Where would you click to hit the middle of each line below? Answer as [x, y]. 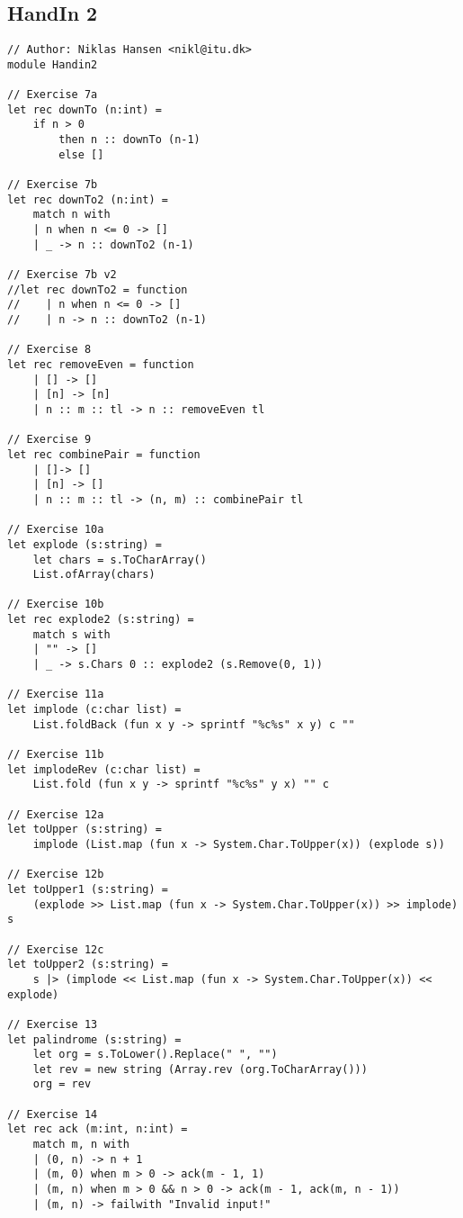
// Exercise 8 [49, 350]
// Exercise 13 [53, 1024]
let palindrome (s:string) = [94, 1039]
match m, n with [81, 1145]
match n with [71, 215]
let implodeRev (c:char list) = [104, 769]
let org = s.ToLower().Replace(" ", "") [155, 1055]
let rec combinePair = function [104, 454]
